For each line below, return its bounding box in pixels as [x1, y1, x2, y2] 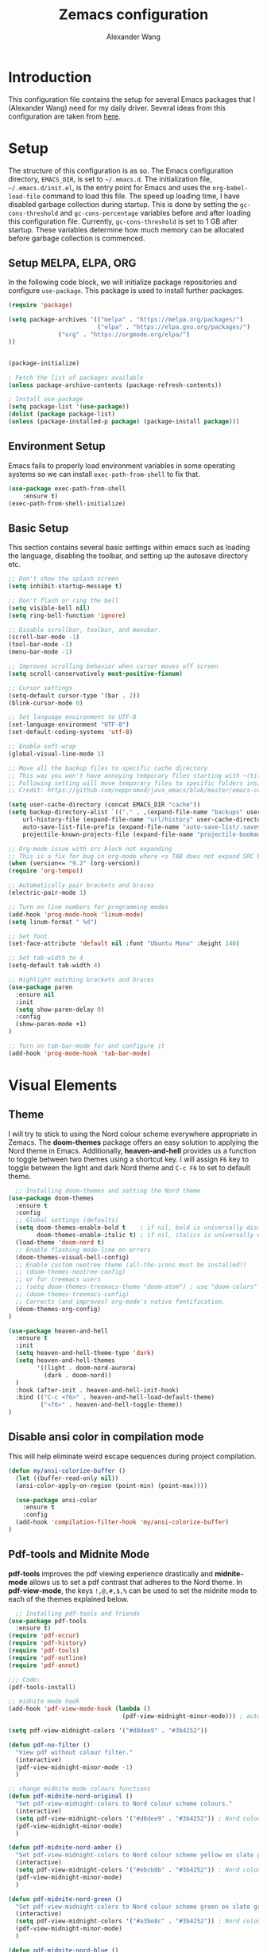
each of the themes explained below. [8, 1594, 129, 1603]
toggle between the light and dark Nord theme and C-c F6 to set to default [8, 1162, 251, 1172]
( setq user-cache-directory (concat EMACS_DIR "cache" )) [8, 801, 201, 809]
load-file [8, 193, 41, 201]
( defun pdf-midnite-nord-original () [8, 1793, 133, 1801]
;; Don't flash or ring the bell [8, 596, 119, 604]
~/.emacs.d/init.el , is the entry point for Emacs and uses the [8, 182, 211, 192]
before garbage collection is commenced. [8, 233, 145, 243]
